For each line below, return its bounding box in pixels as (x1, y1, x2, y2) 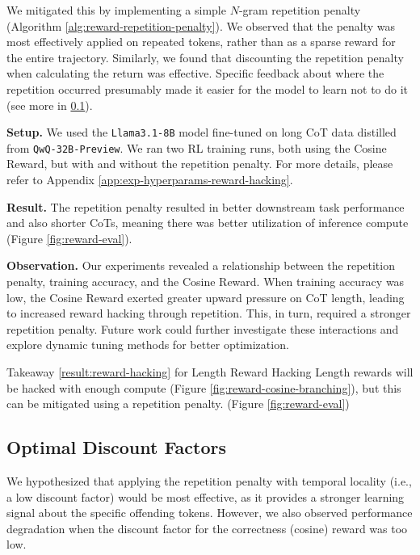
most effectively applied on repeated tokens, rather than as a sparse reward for (6, 33, 396, 50)
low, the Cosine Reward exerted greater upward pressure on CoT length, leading (6, 288, 405, 305)
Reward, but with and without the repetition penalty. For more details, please (6, 155, 393, 172)
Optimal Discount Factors (6, 435, 227, 460)
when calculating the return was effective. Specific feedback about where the (6, 65, 384, 82)
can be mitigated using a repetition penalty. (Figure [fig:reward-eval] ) (6, 395, 350, 412)
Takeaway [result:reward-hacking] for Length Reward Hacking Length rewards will (6, 364, 414, 380)
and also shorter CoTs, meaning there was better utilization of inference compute (6, 214, 409, 231)
